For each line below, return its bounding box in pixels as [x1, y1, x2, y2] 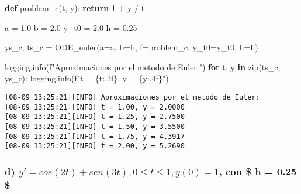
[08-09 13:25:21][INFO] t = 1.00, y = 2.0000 [5, 103, 185, 111]
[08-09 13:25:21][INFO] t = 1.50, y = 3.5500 [5, 122, 185, 131]
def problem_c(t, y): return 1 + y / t [5, 2, 145, 13]
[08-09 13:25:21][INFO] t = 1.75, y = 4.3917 [5, 132, 185, 141]
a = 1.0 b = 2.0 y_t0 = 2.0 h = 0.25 [5, 21, 137, 33]
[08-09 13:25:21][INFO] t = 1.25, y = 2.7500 [5, 113, 185, 121]
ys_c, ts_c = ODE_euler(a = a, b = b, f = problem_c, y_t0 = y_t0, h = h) [5, 41, 258, 53]
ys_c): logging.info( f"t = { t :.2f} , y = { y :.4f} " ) [5, 72, 169, 84]
